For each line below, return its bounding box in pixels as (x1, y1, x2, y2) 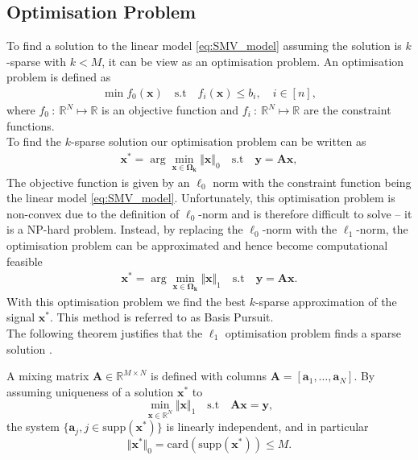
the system (6, 418, 60, 435)
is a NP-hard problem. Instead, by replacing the (6, 221, 243, 238)
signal (6, 309, 35, 325)
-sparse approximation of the (255, 292, 397, 309)
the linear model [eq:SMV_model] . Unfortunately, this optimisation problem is (6, 189, 395, 206)
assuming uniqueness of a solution (6, 383, 174, 400)
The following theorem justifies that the (6, 325, 203, 342)
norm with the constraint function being (213, 173, 412, 190)
